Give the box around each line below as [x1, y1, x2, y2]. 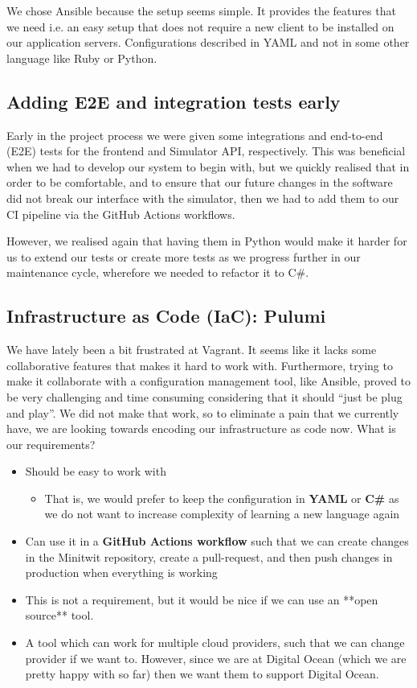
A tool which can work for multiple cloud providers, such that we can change [25, 634, 405, 651]
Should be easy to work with [25, 463, 166, 480]
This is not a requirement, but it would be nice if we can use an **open [25, 591, 378, 608]
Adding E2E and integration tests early [6, 89, 341, 113]
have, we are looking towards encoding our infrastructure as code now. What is [6, 420, 396, 437]
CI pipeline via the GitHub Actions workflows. [6, 205, 235, 222]
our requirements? [6, 435, 96, 452]
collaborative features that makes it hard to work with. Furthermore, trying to [6, 356, 393, 373]
